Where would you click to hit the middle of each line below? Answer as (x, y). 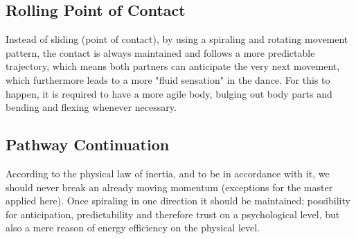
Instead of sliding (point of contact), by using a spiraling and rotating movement (177, 39)
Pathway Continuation (88, 144)
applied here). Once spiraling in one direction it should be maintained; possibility (178, 201)
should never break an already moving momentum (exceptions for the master (169, 187)
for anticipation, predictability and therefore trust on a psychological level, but (173, 214)
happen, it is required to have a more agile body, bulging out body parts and (169, 93)
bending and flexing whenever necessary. (91, 107)
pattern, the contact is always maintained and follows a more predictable (160, 52)
